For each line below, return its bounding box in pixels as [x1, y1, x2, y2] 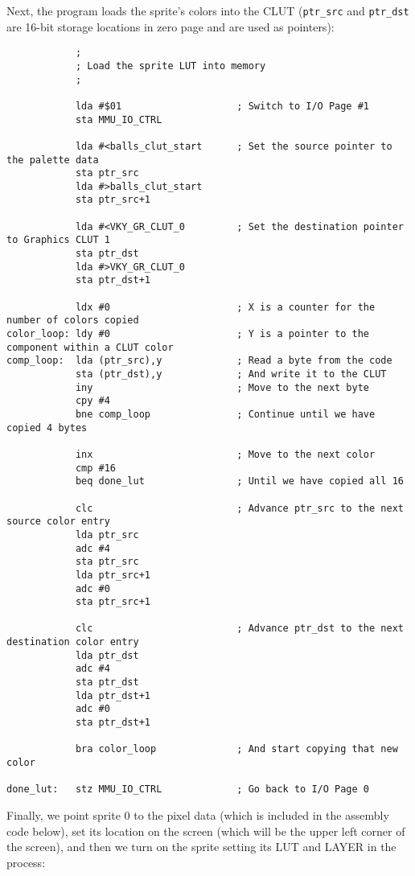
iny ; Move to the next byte [75, 381, 370, 393]
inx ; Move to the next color [75, 448, 376, 460]
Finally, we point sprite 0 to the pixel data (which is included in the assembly [6, 807, 389, 823]
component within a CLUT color [6, 341, 174, 353]
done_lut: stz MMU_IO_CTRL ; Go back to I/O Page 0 [6, 783, 370, 796]
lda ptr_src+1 [75, 569, 150, 581]
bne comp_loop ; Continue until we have [75, 408, 376, 420]
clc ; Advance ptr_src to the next [75, 502, 404, 514]
